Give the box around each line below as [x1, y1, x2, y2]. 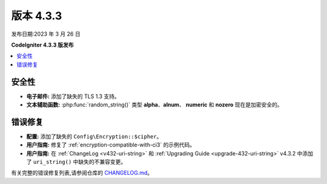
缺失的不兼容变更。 [78, 158, 127, 166]
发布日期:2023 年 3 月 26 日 [11, 30, 81, 38]
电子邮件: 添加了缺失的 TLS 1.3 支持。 [26, 93, 121, 100]
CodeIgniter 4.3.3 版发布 [11, 41, 74, 48]
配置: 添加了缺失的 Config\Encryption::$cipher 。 [26, 133, 162, 140]
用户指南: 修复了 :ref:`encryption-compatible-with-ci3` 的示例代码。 [26, 141, 196, 148]
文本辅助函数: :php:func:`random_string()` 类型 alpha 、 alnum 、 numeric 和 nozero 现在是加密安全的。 [26, 101, 283, 108]
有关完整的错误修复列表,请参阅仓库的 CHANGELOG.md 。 [11, 169, 153, 177]
